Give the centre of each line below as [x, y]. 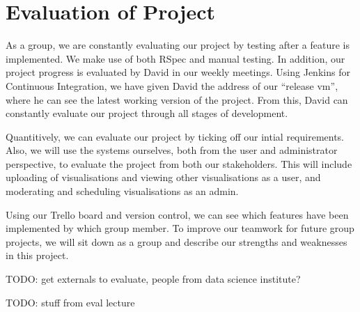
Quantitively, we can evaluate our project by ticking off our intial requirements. [175, 136]
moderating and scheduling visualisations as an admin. [122, 191]
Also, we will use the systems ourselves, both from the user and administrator [172, 150]
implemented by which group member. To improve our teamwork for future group [180, 228]
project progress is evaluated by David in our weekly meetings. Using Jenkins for [178, 72]
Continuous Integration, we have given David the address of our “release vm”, [172, 85]
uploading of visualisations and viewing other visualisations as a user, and [163, 177]
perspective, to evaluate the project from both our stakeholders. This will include [179, 163]
